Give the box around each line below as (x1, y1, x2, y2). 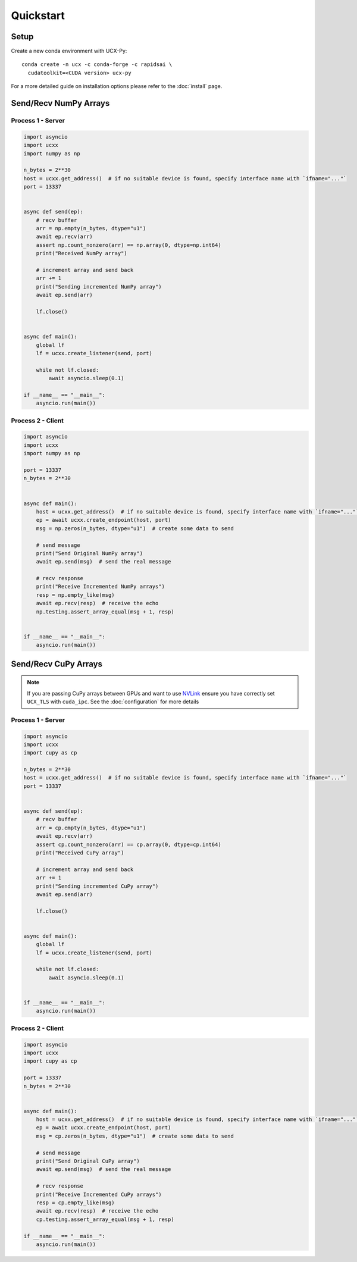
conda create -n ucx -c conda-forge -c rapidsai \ (21, 61, 173, 68)
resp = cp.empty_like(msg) (36, 1199, 115, 1206)
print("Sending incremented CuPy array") (36, 882, 159, 890)
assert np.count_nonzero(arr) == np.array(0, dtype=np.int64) (36, 242, 221, 248)
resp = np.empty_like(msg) (36, 591, 115, 598)
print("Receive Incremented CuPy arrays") (36, 1191, 162, 1198)
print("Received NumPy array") (36, 250, 127, 257)
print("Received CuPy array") (36, 850, 124, 856)
